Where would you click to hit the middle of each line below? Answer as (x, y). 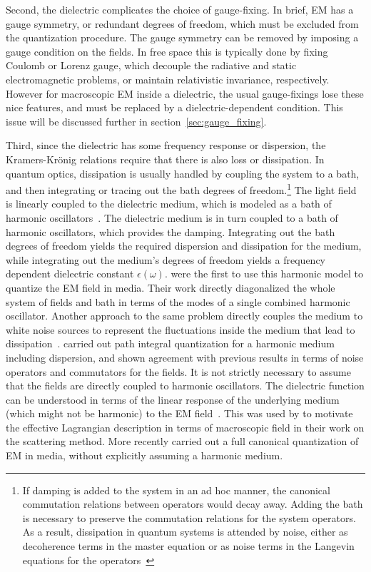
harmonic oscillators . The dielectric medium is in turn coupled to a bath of (172, 217)
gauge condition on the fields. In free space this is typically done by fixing (167, 51)
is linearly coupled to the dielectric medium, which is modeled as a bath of (169, 204)
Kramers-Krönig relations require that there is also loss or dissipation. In (165, 159)
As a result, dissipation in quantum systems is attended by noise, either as (185, 532)
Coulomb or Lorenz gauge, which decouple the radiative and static (151, 65)
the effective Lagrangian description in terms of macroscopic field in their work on (185, 427)
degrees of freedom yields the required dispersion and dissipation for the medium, (184, 246)
